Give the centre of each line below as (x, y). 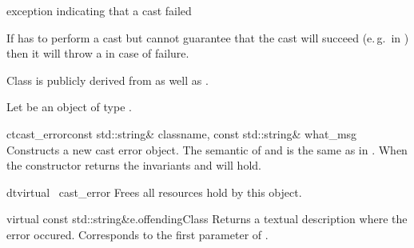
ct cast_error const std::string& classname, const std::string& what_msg (182, 133)
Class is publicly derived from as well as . (107, 80)
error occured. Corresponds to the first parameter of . (137, 234)
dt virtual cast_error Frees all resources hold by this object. (154, 192)
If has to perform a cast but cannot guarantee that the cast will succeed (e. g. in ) (208, 37)
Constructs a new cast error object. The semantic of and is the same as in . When (207, 149)
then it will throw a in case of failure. (98, 53)
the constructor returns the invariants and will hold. (134, 165)
